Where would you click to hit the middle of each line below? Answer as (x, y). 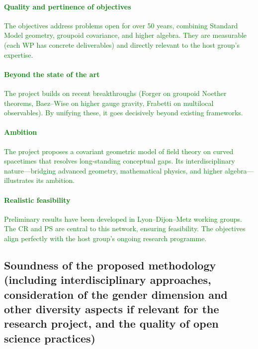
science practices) (50, 338)
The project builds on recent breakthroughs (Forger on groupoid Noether (115, 93)
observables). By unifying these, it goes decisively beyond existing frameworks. (124, 113)
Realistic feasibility (37, 200)
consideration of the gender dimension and (116, 294)
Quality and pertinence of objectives (68, 6)
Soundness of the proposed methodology (110, 265)
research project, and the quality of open (111, 323)
